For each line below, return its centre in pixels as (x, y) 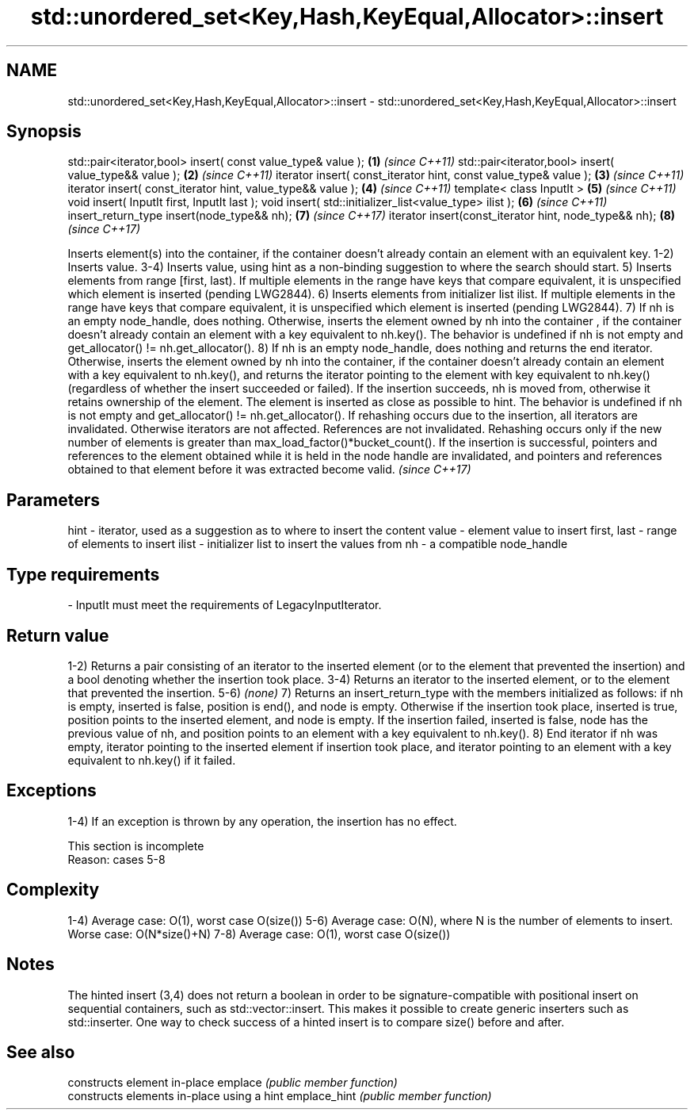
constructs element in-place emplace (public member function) (233, 1083)
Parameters (53, 500)
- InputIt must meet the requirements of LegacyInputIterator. (225, 605)
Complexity (53, 890)
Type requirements (83, 574)
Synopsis (44, 132)
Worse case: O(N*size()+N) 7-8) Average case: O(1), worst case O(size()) (259, 934)
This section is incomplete (136, 846)
